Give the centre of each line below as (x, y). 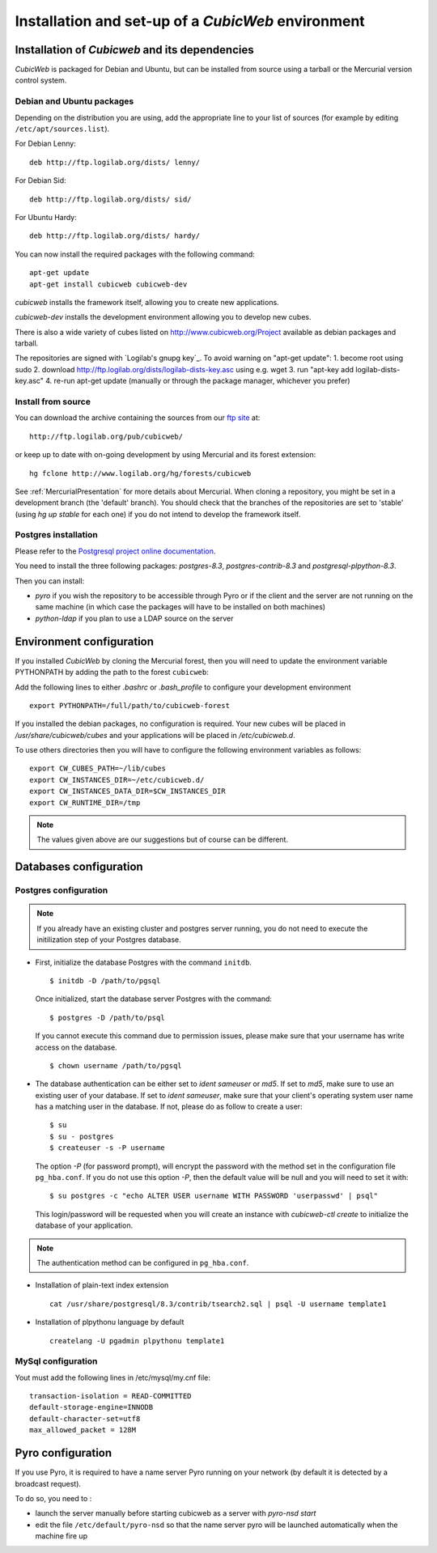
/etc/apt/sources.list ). (62, 129)
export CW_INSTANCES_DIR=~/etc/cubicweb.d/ (117, 780)
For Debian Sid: (40, 180)
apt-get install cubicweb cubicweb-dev (108, 284)
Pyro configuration (64, 1453)
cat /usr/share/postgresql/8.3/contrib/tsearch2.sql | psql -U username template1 (218, 1304)
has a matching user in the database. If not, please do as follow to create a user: (169, 1107)
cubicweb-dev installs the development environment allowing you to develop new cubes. (163, 317)
